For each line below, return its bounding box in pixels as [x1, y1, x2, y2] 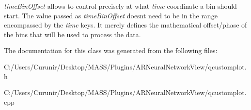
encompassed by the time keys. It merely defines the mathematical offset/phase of [4, 20, 247, 30]
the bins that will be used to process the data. [4, 29, 141, 39]
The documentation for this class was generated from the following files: [4, 45, 218, 55]
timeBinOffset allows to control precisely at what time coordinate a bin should [4, 1, 237, 11]
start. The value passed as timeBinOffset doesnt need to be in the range [4, 10, 218, 20]
